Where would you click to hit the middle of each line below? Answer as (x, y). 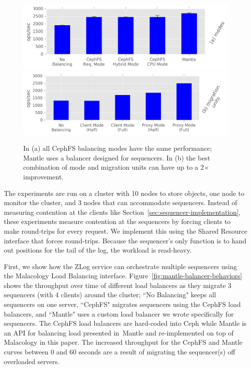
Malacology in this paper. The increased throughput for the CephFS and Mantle (123, 342)
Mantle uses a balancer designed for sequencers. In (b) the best (117, 157)
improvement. (44, 176)
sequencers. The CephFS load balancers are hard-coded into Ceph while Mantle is (125, 323)
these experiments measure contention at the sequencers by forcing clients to (117, 221)
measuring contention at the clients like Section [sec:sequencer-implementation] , (122, 212)
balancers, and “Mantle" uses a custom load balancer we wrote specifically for (119, 313)
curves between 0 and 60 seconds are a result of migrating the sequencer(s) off (120, 352)
